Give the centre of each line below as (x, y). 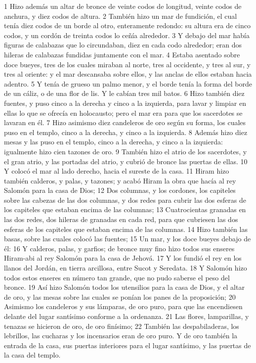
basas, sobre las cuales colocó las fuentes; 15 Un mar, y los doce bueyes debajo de (128, 239)
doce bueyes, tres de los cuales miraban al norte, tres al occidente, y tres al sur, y (127, 64)
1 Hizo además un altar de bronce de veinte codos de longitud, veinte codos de (123, 6)
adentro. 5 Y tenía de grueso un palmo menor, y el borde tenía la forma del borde (128, 83)
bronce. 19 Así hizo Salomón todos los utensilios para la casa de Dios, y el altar (124, 287)
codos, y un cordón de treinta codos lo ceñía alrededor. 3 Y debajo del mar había (127, 35)
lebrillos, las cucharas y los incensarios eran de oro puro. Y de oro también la (121, 336)
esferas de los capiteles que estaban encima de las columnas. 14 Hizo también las (126, 229)
